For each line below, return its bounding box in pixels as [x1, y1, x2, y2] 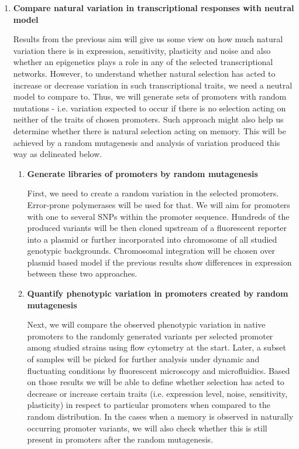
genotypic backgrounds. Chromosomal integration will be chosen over [27, 244, 276, 257]
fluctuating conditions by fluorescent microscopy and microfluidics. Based [27, 364, 290, 376]
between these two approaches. [27, 267, 138, 280]
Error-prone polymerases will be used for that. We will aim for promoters [27, 198, 290, 210]
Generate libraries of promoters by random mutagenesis [27, 167, 258, 179]
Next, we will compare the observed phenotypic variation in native [27, 318, 266, 331]
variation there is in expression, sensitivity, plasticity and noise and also [13, 44, 271, 56]
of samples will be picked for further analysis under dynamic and [27, 353, 260, 365]
